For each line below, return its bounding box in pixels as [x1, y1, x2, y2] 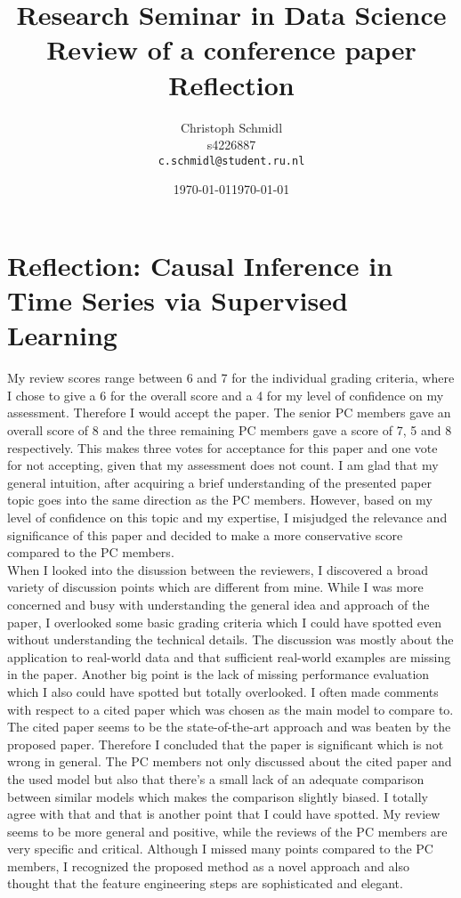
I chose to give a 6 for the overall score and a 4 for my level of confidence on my [7, 385, 444, 404]
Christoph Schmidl [180, 117, 283, 136]
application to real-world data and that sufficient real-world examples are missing [7, 647, 451, 666]
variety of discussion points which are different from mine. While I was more [7, 578, 424, 596]
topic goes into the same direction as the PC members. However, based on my [7, 490, 433, 509]
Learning [7, 317, 117, 353]
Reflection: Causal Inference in [7, 247, 393, 283]
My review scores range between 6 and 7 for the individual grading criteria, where [7, 368, 455, 387]
